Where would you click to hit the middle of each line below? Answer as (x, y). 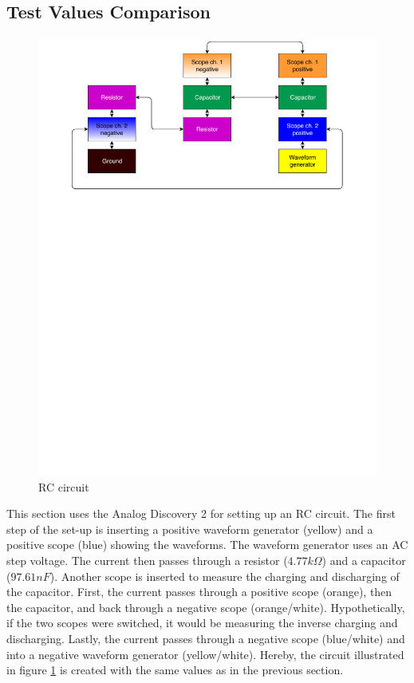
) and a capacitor (364, 561)
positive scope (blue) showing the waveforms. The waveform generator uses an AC (207, 545)
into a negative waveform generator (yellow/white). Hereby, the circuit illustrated (205, 654)
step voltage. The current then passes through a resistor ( (147, 561)
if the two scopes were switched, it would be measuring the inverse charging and (202, 623)
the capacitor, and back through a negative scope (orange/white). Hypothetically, (206, 607)
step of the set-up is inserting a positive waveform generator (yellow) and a (190, 529)
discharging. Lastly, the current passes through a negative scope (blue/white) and (206, 639)
